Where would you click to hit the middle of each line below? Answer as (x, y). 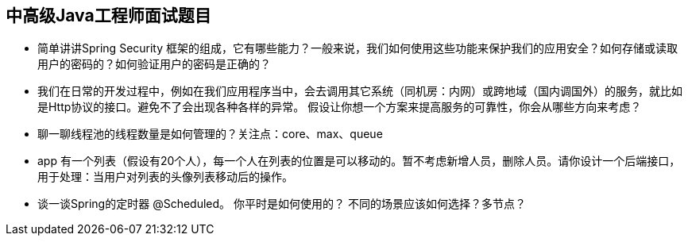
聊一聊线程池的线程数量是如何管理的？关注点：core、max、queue (210, 134)
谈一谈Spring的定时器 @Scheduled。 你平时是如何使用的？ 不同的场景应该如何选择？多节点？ (282, 204)
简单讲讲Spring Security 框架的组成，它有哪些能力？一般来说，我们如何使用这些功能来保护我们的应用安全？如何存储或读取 (358, 48)
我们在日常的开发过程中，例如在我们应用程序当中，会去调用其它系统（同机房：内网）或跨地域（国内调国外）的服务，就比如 (360, 91)
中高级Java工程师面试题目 (108, 15)
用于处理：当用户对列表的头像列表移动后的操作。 (165, 177)
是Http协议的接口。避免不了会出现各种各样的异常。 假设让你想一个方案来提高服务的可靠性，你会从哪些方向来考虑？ (340, 107)
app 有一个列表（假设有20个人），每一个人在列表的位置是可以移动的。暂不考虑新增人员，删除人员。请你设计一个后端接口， (359, 161)
